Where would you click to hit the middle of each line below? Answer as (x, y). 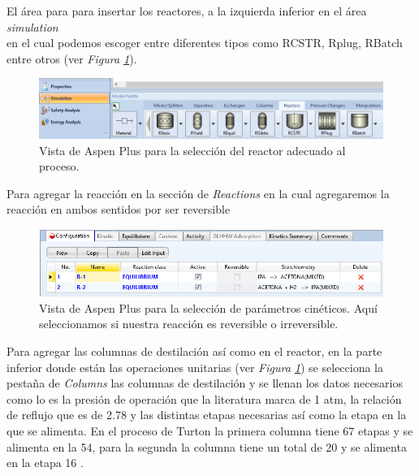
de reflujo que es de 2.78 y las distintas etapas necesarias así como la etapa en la (207, 415)
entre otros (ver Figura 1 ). (72, 58)
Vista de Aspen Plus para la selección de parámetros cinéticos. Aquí (208, 307)
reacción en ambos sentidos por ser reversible (119, 209)
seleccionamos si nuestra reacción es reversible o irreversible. (189, 324)
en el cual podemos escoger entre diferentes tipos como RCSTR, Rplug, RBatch (205, 43)
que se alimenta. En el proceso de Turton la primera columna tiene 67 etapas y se (210, 431)
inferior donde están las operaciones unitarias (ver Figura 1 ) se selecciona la (195, 367)
